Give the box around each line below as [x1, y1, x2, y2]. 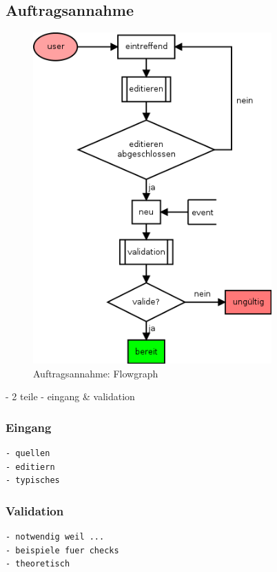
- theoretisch [6, 559, 70, 569]
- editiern [6, 462, 55, 472]
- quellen [6, 448, 50, 459]
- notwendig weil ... [6, 532, 105, 542]
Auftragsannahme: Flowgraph [33, 366, 158, 380]
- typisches [6, 475, 60, 486]
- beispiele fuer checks [6, 545, 119, 555]
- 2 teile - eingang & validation [6, 389, 135, 404]
